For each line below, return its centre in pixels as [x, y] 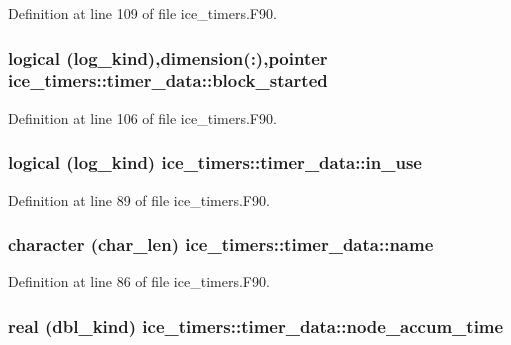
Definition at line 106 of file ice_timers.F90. [142, 117]
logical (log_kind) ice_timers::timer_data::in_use [215, 162]
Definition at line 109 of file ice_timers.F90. [142, 13]
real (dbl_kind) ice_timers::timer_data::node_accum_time [256, 325]
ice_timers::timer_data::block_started [168, 80]
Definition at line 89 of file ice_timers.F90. [139, 199]
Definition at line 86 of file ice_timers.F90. [139, 281]
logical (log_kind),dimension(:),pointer [168, 57]
